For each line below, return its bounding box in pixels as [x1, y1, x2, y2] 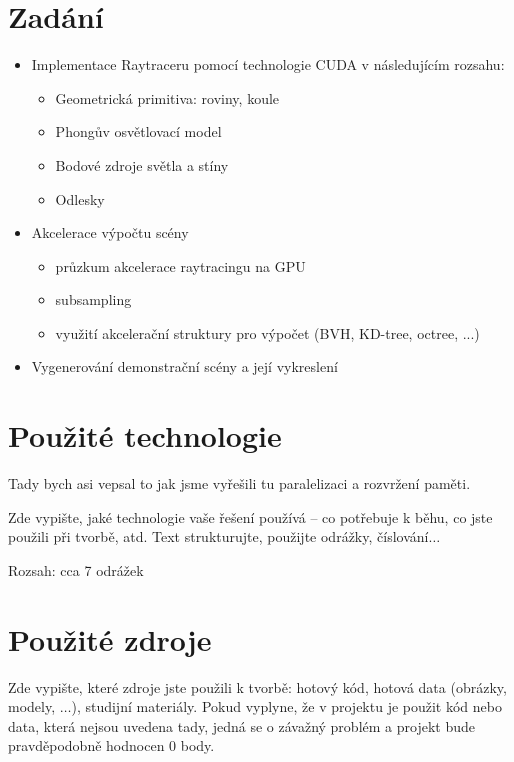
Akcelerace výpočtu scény [31, 222, 189, 243]
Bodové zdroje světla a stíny [55, 154, 229, 175]
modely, [8, 696, 56, 717]
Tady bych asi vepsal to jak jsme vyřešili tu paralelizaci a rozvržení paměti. [8, 473, 471, 494]
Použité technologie [8, 415, 282, 456]
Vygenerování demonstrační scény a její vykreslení [31, 356, 338, 377]
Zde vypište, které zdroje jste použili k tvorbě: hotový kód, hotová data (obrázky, [8, 676, 507, 697]
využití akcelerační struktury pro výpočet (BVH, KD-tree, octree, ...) [55, 322, 480, 343]
